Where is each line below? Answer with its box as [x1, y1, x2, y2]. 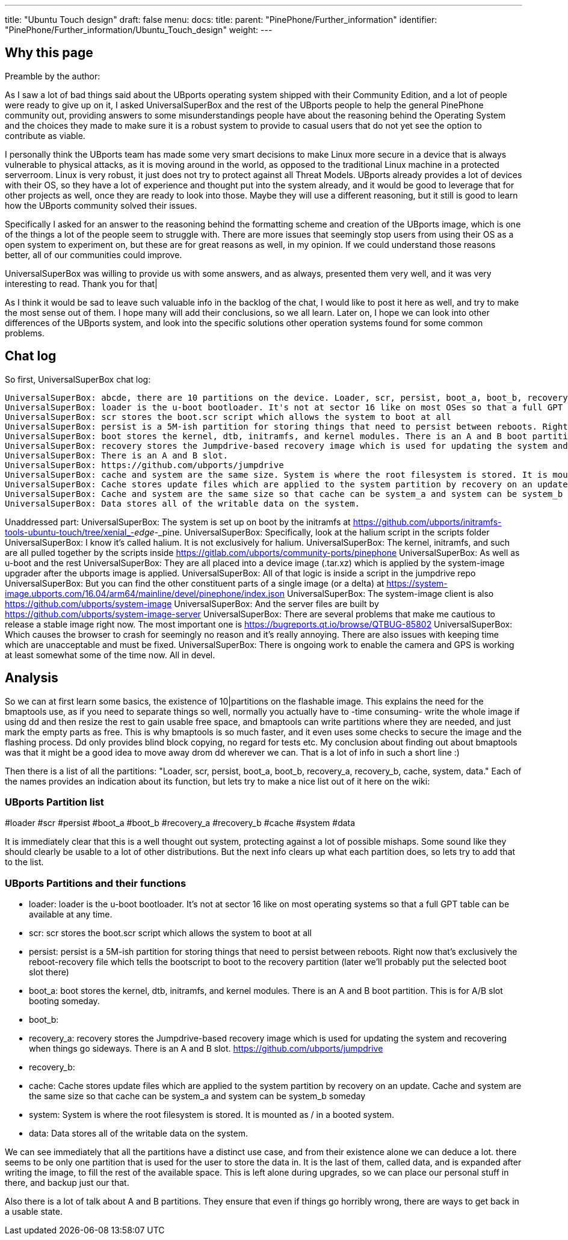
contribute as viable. [5, 130, 85, 141]
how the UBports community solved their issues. [5, 200, 197, 211]
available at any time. [29, 909, 113, 920]
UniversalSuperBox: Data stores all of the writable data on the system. [5, 498, 360, 508]
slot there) [29, 967, 69, 978]
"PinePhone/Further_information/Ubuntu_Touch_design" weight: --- [5, 25, 273, 35]
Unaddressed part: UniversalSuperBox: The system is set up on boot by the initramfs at [5, 516, 351, 527]
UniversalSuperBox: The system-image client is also [287, 588, 494, 599]
